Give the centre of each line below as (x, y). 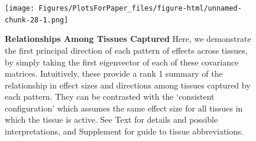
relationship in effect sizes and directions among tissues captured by (128, 85)
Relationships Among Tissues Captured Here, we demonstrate (128, 39)
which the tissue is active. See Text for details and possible (111, 119)
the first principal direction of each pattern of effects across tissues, (126, 50)
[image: (20, 8)
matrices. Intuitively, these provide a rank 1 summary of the (114, 73)
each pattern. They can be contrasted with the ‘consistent (110, 96)
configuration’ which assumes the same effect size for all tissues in (124, 108)
